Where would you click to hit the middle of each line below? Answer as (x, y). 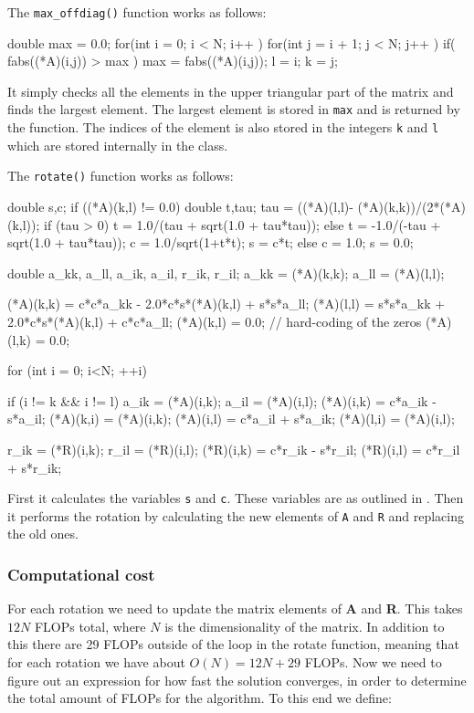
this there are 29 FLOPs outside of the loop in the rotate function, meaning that (233, 644)
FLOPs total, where (90, 626)
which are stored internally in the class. (118, 145)
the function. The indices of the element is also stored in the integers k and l (223, 127)
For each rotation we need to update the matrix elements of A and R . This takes (235, 608)
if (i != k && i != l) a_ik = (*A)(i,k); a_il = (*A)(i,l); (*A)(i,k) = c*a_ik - (222, 400)
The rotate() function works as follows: (121, 176)
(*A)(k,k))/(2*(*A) (411, 206)
